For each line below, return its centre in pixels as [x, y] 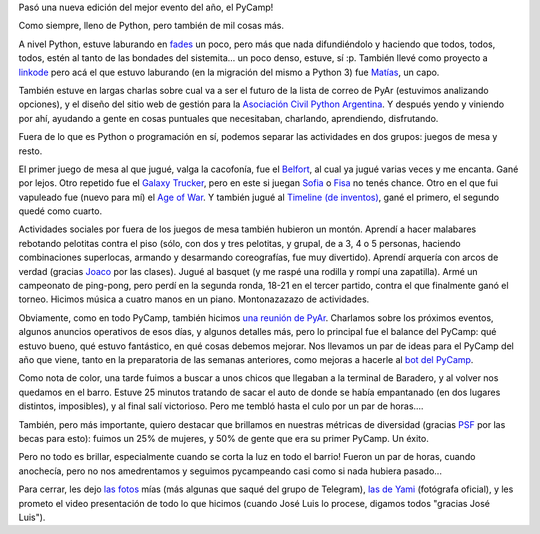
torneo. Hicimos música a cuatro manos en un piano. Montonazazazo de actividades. [194, 299]
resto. [30, 151]
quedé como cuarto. [60, 211]
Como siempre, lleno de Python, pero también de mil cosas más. [151, 26]
